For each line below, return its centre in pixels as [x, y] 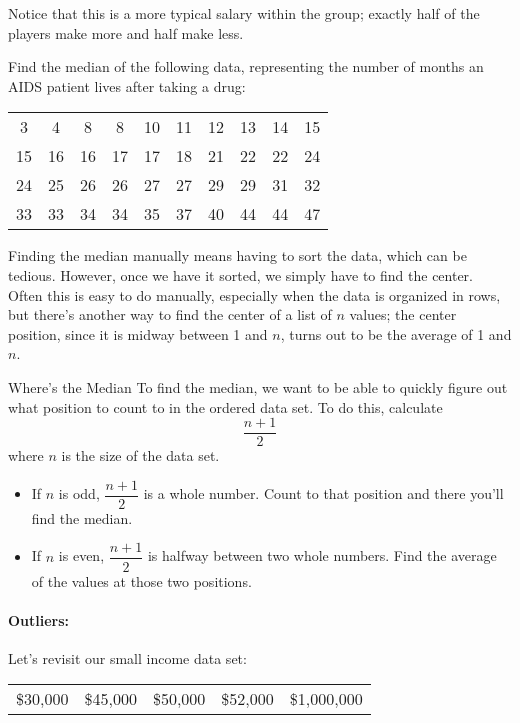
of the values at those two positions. [141, 580]
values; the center [403, 314]
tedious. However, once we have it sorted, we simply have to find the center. [240, 274]
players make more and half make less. [126, 32]
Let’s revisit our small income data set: [127, 657]
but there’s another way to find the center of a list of [170, 314]
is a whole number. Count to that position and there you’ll [323, 493]
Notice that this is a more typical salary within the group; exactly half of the [244, 13]
